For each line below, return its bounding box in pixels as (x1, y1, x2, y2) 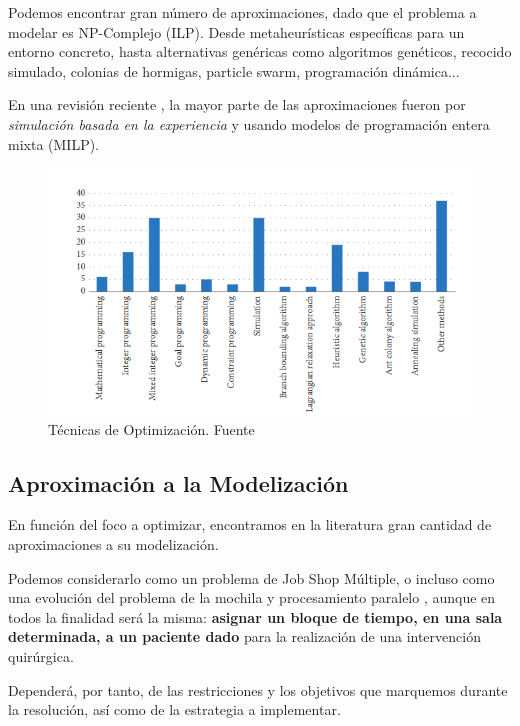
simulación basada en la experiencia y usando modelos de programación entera (8, 113, 490, 134)
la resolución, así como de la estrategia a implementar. (8, 699, 341, 720)
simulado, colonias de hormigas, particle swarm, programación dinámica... (8, 60, 460, 81)
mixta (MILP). (8, 133, 100, 154)
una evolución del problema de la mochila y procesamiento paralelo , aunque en (8, 587, 496, 608)
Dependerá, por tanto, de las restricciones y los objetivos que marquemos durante (8, 679, 508, 700)
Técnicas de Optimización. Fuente (48, 418, 255, 439)
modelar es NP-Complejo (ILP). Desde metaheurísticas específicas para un (8, 21, 465, 42)
